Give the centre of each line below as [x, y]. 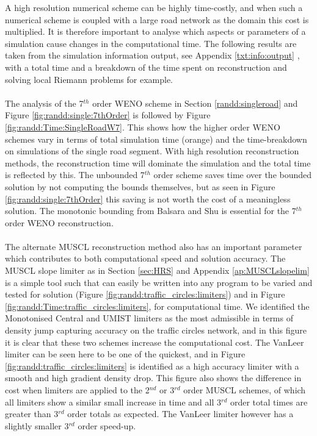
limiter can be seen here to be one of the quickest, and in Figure [125, 354]
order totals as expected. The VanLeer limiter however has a [180, 414]
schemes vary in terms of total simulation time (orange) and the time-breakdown [156, 139]
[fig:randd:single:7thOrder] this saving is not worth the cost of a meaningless [148, 198]
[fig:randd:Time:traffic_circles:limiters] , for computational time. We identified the [157, 306]
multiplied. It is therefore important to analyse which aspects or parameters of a [155, 31]
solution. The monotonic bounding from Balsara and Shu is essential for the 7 [151, 211]
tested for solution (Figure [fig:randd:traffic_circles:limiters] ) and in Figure [145, 294]
